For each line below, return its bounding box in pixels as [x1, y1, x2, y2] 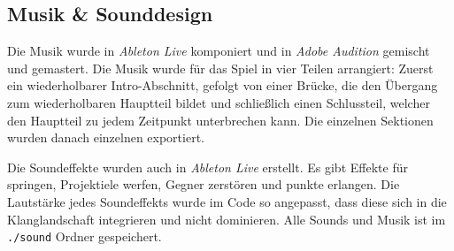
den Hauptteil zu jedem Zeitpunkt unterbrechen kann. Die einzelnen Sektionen [7, 110, 434, 129]
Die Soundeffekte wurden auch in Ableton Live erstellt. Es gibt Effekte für [7, 157, 408, 176]
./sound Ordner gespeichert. [7, 227, 162, 246]
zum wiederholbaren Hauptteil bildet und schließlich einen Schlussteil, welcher [7, 93, 430, 111]
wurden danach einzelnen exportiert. [7, 128, 204, 147]
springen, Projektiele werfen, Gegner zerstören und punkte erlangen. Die [7, 175, 400, 194]
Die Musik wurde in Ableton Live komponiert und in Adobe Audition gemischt [7, 42, 430, 60]
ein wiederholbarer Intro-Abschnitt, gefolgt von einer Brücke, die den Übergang [7, 76, 438, 95]
